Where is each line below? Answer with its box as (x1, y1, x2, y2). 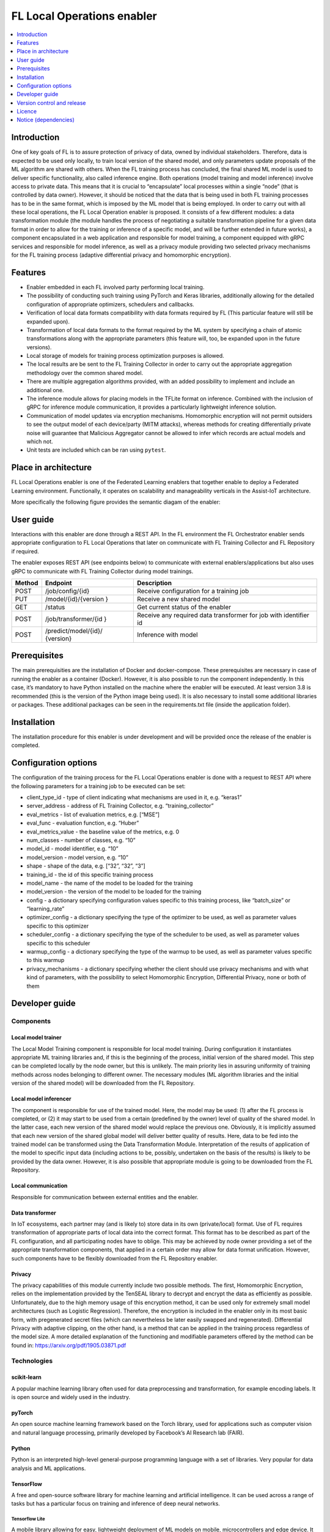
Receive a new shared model (136, 594, 220, 603)
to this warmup (26, 957, 65, 964)
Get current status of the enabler (136, 602, 232, 611)
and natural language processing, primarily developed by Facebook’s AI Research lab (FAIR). (11, 1428, 244, 1436)
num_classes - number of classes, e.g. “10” (26, 836, 136, 844)
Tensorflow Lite (11, 1516, 45, 1522)
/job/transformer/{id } (45, 615, 107, 623)
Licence (16, 108, 37, 115)
